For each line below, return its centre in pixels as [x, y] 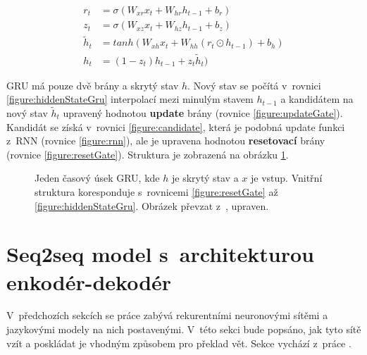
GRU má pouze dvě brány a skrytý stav [93, 85]
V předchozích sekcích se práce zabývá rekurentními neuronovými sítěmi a [167, 315]
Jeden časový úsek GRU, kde [97, 178]
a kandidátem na [317, 99]
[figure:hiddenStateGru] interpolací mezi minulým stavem [130, 99]
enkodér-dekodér [89, 281]
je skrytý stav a [205, 178]
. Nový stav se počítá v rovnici [254, 85]
